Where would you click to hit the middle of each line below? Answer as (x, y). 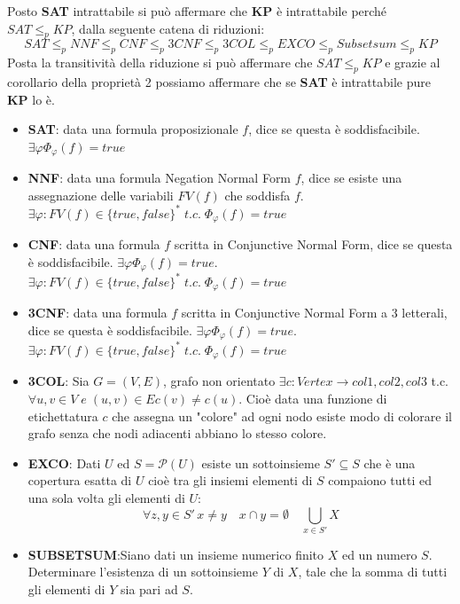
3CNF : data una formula (97, 313)
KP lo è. (31, 99)
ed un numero (379, 554)
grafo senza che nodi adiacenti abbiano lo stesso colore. (177, 433)
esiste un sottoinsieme (261, 463)
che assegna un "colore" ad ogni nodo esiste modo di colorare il (282, 416)
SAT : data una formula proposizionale (133, 129)
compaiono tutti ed (380, 480)
